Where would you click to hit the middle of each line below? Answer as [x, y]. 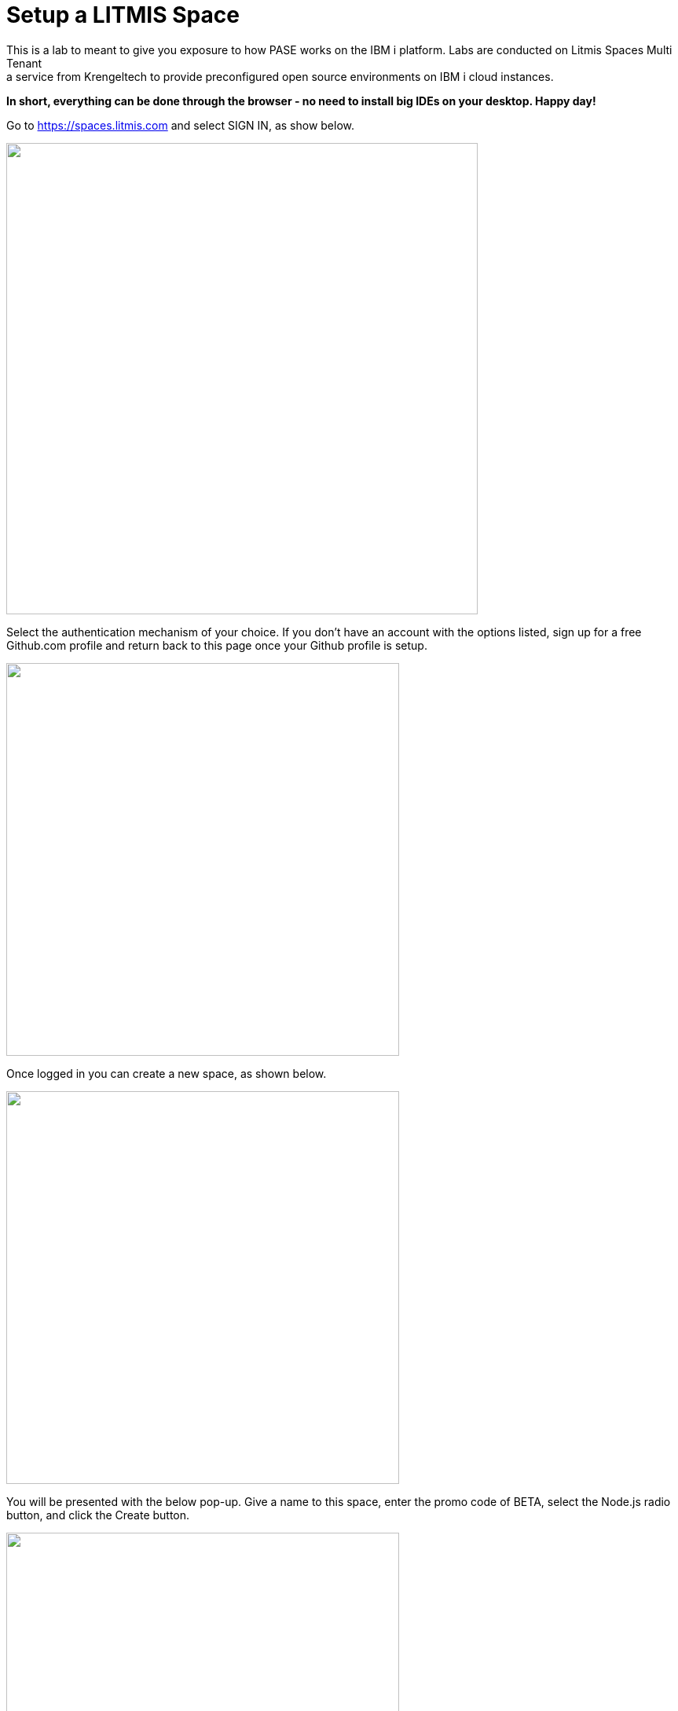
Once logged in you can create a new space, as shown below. [167, 1073]
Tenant [24, 63]
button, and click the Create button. [98, 1515]
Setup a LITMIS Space [123, 15]
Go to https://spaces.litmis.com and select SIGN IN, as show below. [181, 125]
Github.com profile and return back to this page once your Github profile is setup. [217, 645]
